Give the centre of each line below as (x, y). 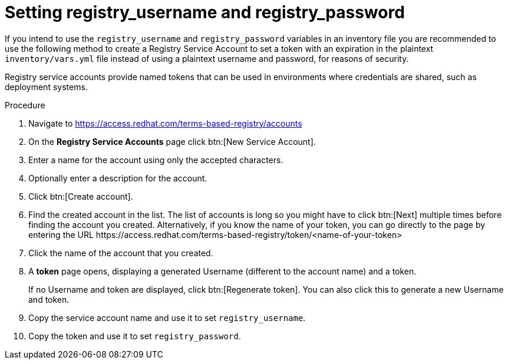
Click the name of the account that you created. (121, 253)
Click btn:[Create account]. (81, 196)
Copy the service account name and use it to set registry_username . (167, 317)
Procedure (25, 105)
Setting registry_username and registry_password (205, 12)
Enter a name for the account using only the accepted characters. (156, 160)
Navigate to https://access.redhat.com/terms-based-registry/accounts (165, 123)
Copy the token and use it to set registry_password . (135, 336)
